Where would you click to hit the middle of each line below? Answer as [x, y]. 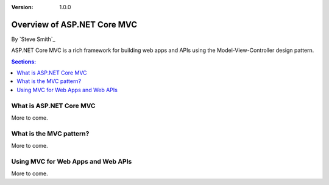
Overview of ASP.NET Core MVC [74, 24]
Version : [22, 7]
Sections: [24, 62]
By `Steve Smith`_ [33, 39]
